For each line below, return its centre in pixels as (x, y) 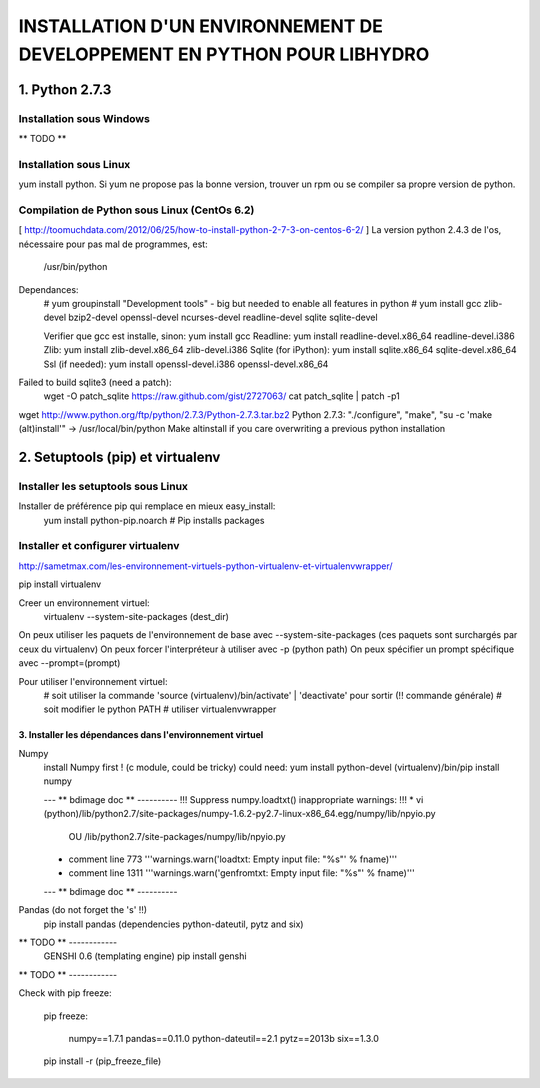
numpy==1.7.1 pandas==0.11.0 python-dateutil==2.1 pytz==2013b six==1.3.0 (224, 1038)
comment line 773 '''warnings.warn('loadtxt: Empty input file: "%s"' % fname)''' (233, 859)
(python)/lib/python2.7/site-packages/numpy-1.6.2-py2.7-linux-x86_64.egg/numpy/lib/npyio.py (239, 814)
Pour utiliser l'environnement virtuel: (93, 681)
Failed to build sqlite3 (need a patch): (95, 382)
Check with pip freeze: (65, 993)
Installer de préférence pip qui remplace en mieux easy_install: (147, 506)
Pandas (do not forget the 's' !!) (83, 910)
